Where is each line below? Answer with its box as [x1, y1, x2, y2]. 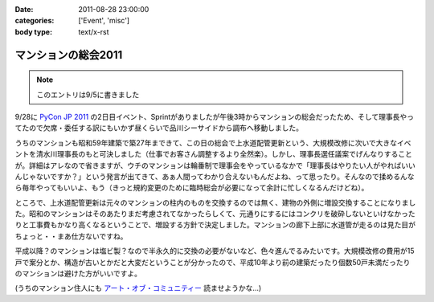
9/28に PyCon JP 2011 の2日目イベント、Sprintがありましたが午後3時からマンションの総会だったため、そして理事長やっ [14, 112, 414, 121]
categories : [14, 16, 55, 26]
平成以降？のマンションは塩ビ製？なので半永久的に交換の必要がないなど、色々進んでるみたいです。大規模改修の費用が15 [14, 246, 415, 256]
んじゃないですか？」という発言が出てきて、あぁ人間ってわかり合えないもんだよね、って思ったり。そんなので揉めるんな [14, 171, 415, 181]
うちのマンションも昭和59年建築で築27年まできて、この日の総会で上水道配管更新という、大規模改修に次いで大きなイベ [14, 137, 411, 148]
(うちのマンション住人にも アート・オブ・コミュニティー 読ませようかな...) [14, 284, 262, 293]
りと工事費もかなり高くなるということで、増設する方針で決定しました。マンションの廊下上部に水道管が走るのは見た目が [14, 220, 416, 230]
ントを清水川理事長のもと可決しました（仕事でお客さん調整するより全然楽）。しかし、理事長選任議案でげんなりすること [14, 149, 413, 159]
